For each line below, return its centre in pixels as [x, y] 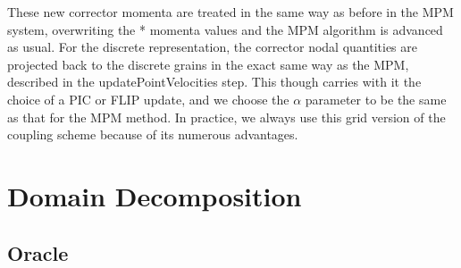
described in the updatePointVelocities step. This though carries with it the [214, 82]
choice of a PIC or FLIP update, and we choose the [148, 99]
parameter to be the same [376, 99]
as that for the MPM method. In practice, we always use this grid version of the [226, 117]
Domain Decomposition [155, 195]
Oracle [38, 252]
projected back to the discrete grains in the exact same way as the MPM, [208, 64]
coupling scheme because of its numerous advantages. [153, 134]
